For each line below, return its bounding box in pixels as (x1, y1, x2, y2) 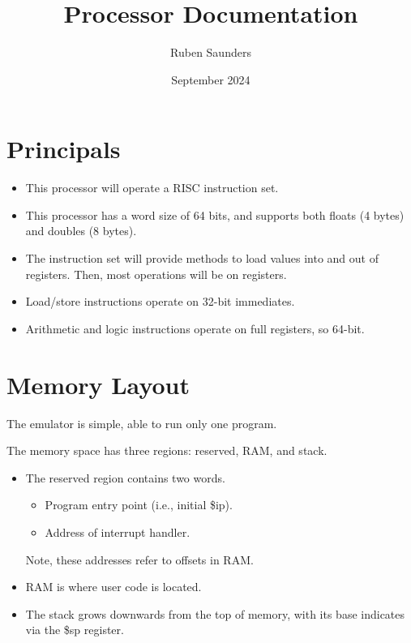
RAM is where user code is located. (25, 578, 202, 595)
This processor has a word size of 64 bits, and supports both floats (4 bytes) (25, 206, 405, 223)
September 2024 (171, 71, 250, 88)
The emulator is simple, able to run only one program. (6, 414, 277, 431)
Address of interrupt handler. (45, 523, 191, 540)
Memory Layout (6, 367, 190, 401)
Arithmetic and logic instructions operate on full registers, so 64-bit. (25, 319, 365, 337)
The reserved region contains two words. (25, 469, 225, 486)
